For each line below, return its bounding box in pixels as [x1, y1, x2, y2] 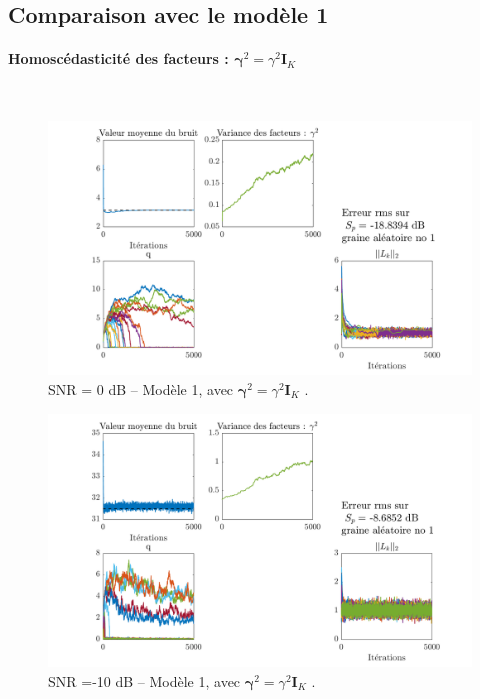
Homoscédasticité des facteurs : [8, 48, 229, 69]
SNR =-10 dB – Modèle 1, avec [48, 670, 241, 691]
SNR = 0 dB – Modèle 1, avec [48, 379, 234, 399]
